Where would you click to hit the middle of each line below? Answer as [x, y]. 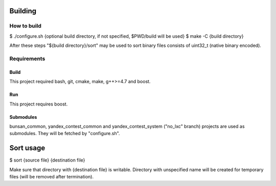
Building [23, 11]
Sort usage [27, 148]
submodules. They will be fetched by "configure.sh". [65, 134]
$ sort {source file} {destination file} [47, 160]
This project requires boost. [39, 104]
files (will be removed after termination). [52, 176]
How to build [26, 26]
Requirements [27, 59]
